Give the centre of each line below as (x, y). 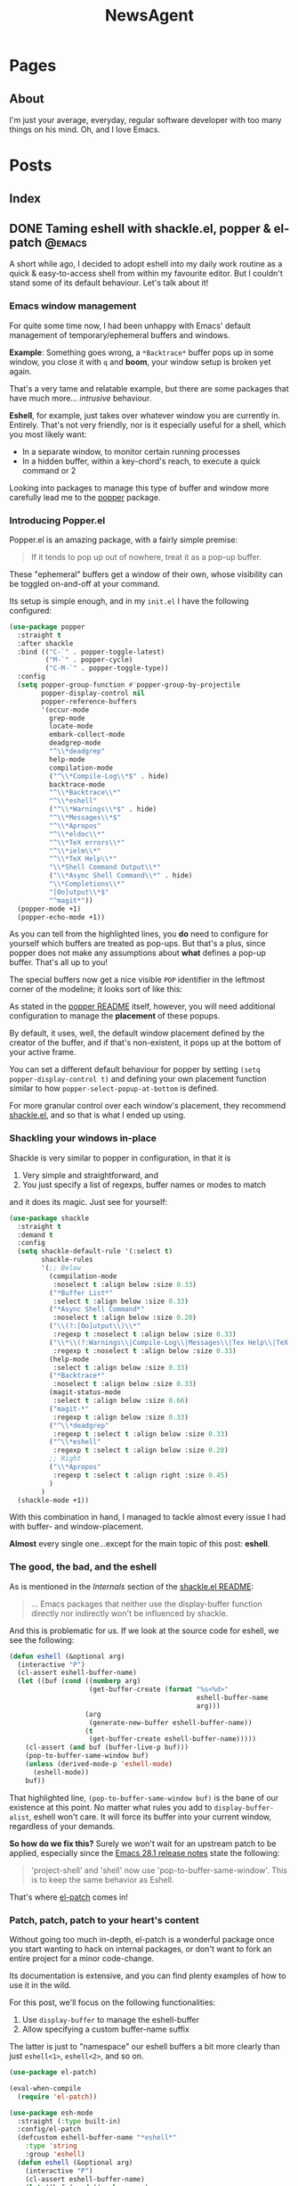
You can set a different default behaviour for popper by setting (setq (135, 1069)
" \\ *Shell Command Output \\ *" (105, 867)
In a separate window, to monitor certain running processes (131, 451)
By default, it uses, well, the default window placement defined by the (137, 1033)
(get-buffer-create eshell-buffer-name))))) (172, 1739)
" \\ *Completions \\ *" (87, 884)
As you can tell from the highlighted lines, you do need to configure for (139, 934)
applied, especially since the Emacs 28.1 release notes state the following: (145, 1852)
